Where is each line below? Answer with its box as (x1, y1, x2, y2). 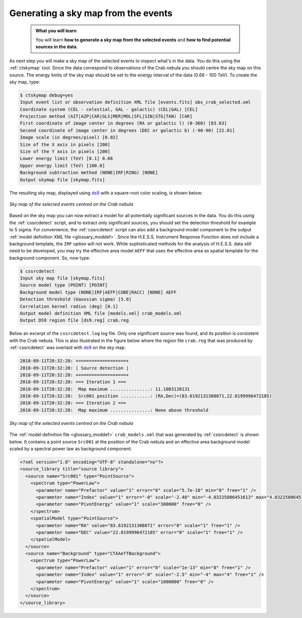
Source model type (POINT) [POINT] (20, 282, 108, 288)
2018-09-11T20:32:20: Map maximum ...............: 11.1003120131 (20, 386, 190, 392)
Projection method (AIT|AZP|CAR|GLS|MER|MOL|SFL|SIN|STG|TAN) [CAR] (20, 114, 193, 119)
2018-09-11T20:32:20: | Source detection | (20, 365, 129, 371)
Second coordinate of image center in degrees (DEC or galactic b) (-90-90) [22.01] (20, 127, 235, 133)
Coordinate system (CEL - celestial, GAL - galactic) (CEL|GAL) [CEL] (20, 106, 198, 112)
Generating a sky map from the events (9, 8, 173, 19)
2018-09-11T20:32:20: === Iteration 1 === (20, 379, 126, 385)
